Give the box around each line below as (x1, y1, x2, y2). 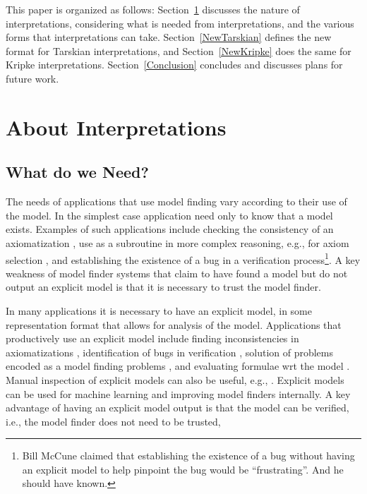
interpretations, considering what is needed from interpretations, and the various (6, 16, 354, 30)
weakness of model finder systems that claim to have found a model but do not (6, 265, 348, 280)
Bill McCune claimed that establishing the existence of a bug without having (22, 448, 355, 463)
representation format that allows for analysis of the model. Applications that (6, 317, 342, 332)
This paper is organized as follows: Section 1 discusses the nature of (6, 2, 300, 16)
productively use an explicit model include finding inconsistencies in (6, 331, 299, 346)
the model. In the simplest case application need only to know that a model (6, 207, 333, 222)
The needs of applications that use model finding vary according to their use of (6, 194, 347, 209)
